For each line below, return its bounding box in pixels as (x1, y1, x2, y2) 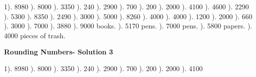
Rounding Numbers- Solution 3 (4, 47, 113, 57)
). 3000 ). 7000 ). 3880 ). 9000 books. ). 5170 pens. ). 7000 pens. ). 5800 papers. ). (4, 21, 253, 31)
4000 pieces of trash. (4, 30, 66, 40)
